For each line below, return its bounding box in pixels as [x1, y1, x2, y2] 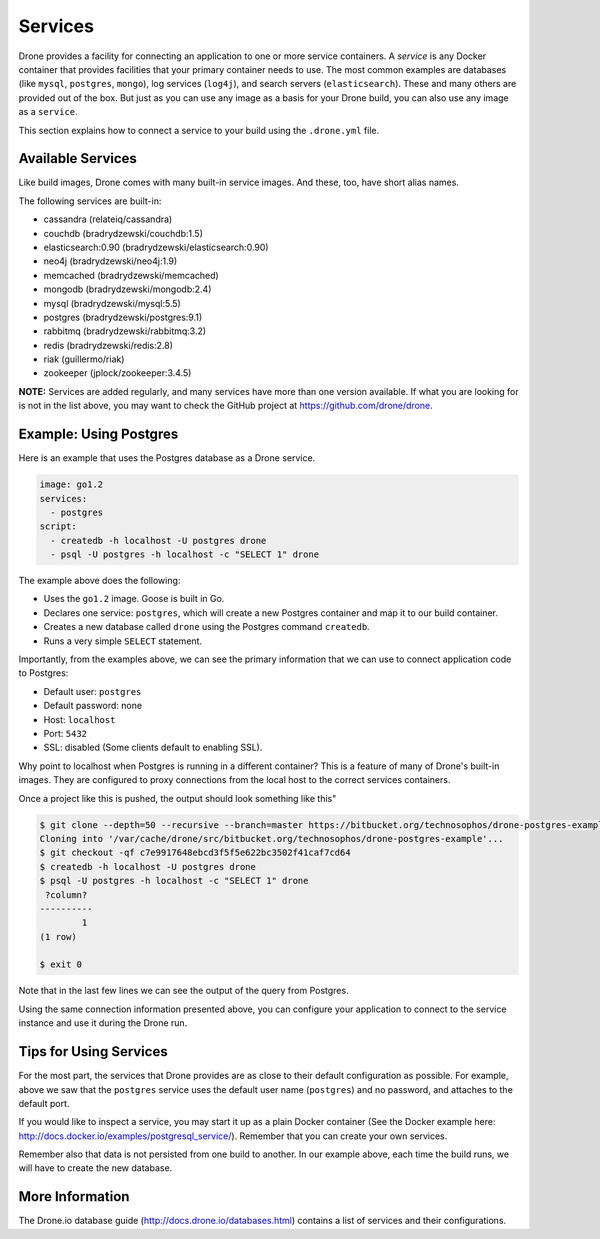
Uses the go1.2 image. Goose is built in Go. [43, 593, 225, 605]
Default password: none [43, 700, 143, 712]
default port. [18, 1097, 70, 1109]
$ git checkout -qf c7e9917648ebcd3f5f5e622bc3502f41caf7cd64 [39, 847, 351, 859]
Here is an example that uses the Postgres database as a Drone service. [18, 452, 316, 464]
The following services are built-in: [18, 195, 162, 207]
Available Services [18, 150, 137, 167]
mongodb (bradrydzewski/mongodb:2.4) [43, 283, 212, 295]
